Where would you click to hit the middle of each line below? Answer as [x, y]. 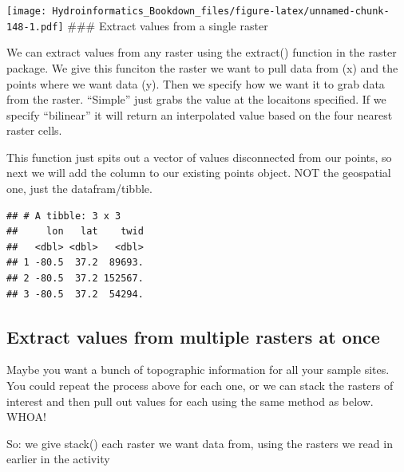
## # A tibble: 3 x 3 [64, 216]
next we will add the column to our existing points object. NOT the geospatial [199, 173]
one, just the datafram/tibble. [79, 189]
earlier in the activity [58, 459]
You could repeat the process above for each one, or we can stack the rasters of [200, 385]
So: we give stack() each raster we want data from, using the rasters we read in [200, 443]
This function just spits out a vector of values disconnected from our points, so [199, 157]
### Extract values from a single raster [168, 25]
